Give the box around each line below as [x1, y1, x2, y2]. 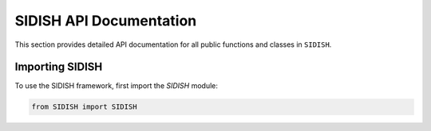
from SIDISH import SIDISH [31, 102, 137, 111]
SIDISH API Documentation [14, 12, 197, 29]
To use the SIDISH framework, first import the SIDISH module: [14, 81, 219, 91]
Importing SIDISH [14, 60, 103, 74]
